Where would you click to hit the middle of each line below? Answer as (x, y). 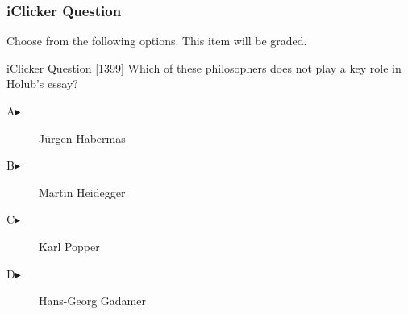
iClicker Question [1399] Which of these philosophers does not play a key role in (204, 67)
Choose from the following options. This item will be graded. (157, 41)
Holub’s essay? (42, 84)
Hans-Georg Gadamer (92, 301)
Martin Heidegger (82, 192)
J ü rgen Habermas (82, 138)
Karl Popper (69, 246)
